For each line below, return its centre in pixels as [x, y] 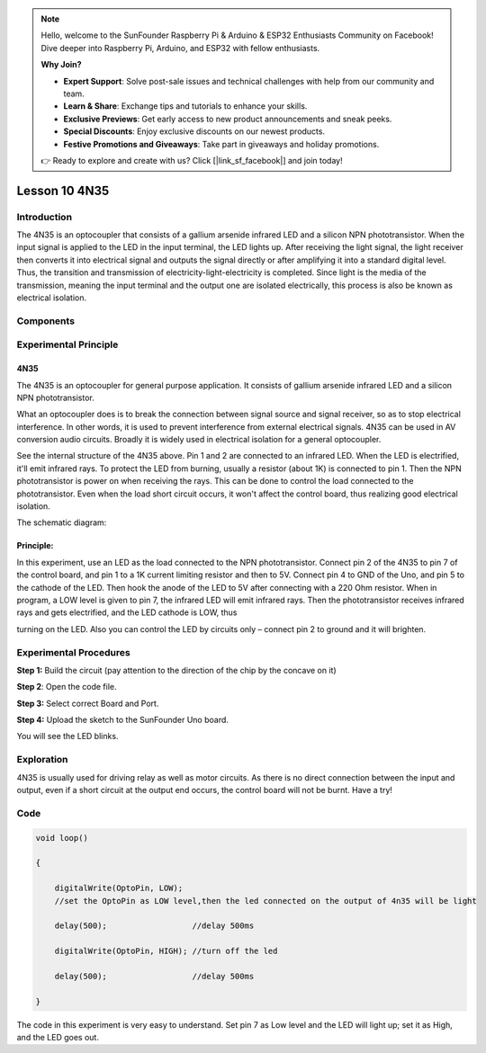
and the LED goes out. [58, 1038]
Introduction [44, 217]
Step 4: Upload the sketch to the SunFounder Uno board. [123, 720]
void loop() [62, 838]
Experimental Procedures [73, 652]
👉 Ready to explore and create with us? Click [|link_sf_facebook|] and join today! [192, 160]
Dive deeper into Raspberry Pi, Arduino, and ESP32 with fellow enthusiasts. [180, 48]
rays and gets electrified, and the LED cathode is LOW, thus [127, 612]
